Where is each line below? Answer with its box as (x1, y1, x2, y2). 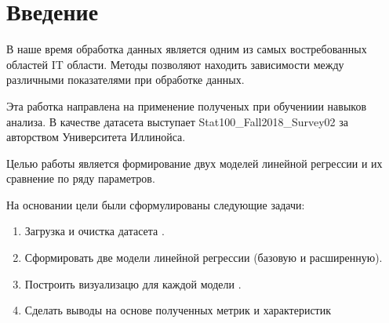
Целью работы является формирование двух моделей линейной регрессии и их (6, 154, 383, 171)
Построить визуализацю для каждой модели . (24, 275, 242, 292)
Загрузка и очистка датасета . (24, 223, 165, 239)
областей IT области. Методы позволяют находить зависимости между (6, 56, 344, 72)
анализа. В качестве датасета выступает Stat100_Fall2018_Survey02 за (6, 113, 349, 129)
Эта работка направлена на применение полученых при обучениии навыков (6, 97, 367, 114)
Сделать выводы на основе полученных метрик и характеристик (24, 302, 332, 318)
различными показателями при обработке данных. (6, 71, 245, 88)
